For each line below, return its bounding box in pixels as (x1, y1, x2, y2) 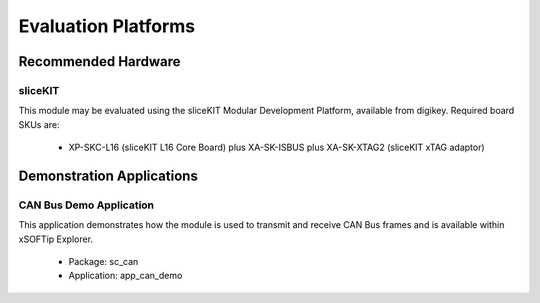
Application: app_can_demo (68, 270, 183, 282)
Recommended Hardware (18, 53, 181, 70)
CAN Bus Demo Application (18, 198, 155, 212)
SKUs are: (18, 118, 60, 130)
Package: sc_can (68, 256, 139, 268)
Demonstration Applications (18, 167, 199, 184)
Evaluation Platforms (18, 15, 196, 37)
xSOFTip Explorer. (18, 233, 94, 245)
